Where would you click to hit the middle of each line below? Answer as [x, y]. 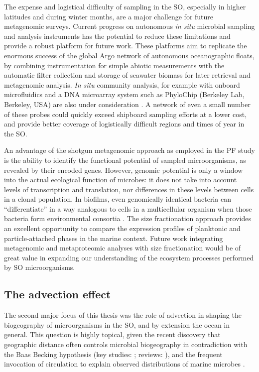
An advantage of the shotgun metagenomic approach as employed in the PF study [129, 150]
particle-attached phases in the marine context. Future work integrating [114, 238]
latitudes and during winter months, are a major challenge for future [109, 16]
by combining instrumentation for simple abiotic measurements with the [114, 65]
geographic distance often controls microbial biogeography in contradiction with [126, 344]
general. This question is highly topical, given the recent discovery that [112, 334]
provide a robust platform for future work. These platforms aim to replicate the [126, 46]
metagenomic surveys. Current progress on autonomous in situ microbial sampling [129, 26]
